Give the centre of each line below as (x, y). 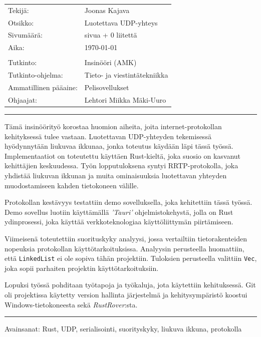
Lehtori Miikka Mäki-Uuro (125, 99)
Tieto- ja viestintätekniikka (126, 75)
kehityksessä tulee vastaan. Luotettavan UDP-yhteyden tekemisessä (108, 136)
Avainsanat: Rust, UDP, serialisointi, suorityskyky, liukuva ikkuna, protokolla (123, 329)
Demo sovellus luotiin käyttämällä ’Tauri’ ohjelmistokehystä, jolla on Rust (119, 212)
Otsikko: (21, 22)
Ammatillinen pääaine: (43, 87)
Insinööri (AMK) (110, 62)
